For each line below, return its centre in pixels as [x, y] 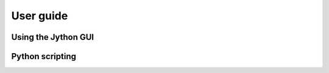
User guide [40, 16]
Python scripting [44, 56]
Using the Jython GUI [53, 37]
